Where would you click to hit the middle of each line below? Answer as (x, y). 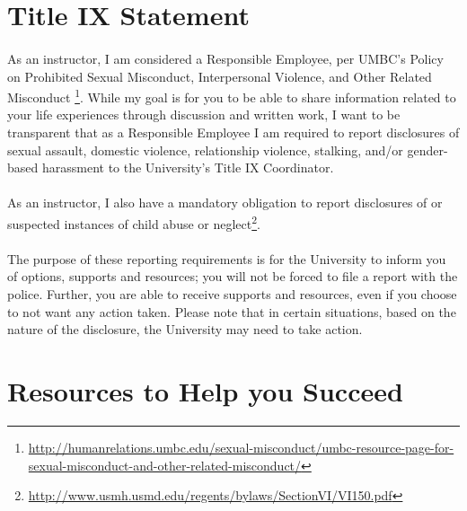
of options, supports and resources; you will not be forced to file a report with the (233, 276)
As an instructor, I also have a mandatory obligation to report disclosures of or (225, 203)
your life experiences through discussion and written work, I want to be (204, 115)
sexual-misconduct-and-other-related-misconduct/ (165, 465)
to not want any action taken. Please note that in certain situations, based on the (232, 311)
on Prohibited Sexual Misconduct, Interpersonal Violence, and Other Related (220, 76)
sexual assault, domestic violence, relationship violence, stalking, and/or (205, 150)
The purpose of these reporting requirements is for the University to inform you (227, 258)
